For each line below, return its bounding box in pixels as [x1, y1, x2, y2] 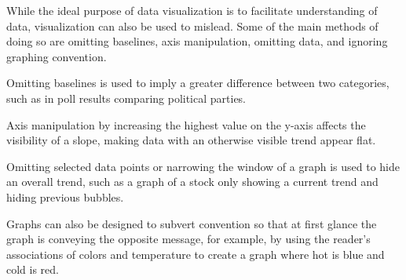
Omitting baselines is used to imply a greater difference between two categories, [6, 75, 390, 91]
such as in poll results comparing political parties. [6, 89, 247, 106]
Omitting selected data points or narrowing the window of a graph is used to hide [6, 158, 400, 174]
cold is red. [6, 261, 60, 278]
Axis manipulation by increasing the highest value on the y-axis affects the [6, 116, 366, 133]
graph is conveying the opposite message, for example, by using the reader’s [6, 231, 371, 247]
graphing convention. [6, 48, 107, 64]
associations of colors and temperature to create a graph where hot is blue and [6, 245, 385, 262]
